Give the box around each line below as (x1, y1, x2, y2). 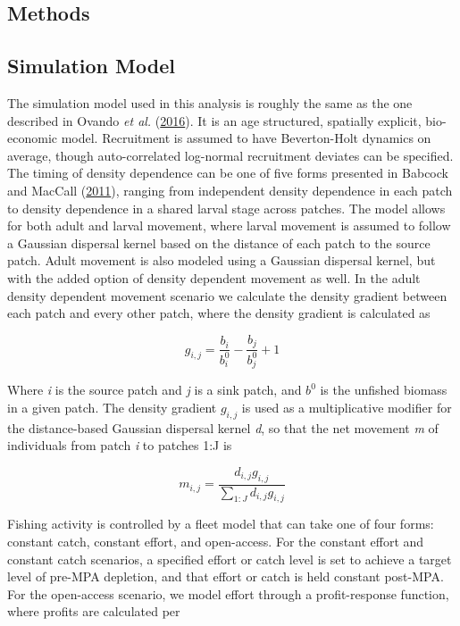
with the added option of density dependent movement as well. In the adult (7, 268, 421, 287)
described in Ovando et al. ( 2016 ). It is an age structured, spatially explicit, (7, 111, 422, 129)
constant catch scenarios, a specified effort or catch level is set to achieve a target (7, 549, 452, 568)
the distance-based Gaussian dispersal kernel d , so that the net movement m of (7, 418, 439, 437)
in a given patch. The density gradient (7, 397, 217, 416)
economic (7, 129, 57, 147)
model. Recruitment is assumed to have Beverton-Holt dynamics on (61, 129, 431, 147)
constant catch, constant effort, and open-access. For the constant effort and (7, 532, 424, 551)
